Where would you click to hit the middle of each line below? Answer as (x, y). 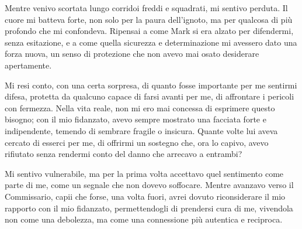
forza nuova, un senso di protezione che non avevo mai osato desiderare (132, 54)
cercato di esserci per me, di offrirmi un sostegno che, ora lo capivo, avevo (137, 142)
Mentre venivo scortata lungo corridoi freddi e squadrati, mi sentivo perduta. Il (146, 8)
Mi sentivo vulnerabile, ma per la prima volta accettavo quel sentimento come (144, 173)
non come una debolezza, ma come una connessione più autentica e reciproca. (144, 219)
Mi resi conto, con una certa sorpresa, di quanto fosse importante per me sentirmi (151, 85)
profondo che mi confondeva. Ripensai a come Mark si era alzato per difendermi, (149, 31)
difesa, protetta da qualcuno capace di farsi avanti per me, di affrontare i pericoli (150, 96)
